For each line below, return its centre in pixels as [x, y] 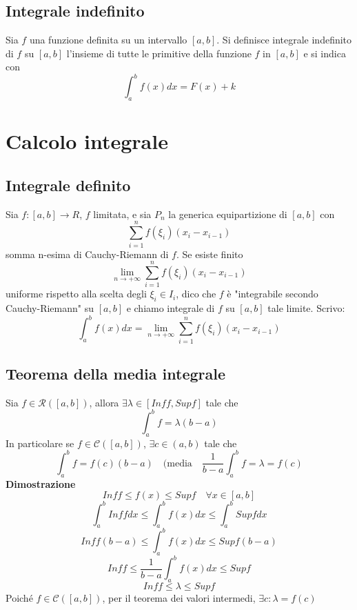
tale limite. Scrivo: [306, 308]
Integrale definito [68, 185]
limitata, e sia [122, 214]
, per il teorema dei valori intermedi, [179, 597]
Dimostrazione [41, 483]
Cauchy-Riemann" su [50, 308]
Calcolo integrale [87, 141]
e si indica [325, 53]
